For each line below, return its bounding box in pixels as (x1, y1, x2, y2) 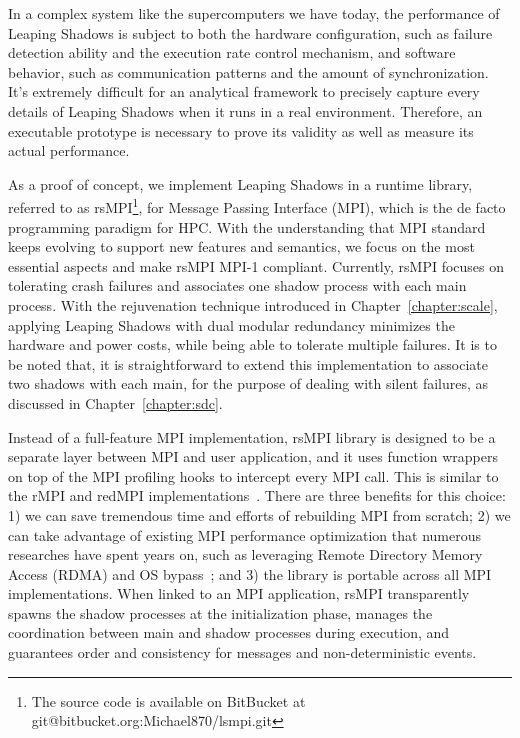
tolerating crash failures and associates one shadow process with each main (8, 275, 467, 296)
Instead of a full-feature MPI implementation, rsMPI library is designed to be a (8, 426, 496, 447)
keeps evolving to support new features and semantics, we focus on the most (8, 236, 475, 257)
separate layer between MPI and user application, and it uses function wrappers (8, 446, 499, 467)
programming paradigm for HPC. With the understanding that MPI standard (8, 216, 486, 237)
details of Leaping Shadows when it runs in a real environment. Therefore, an (8, 100, 483, 121)
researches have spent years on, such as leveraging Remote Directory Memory (8, 544, 483, 565)
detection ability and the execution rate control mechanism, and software (8, 42, 456, 63)
